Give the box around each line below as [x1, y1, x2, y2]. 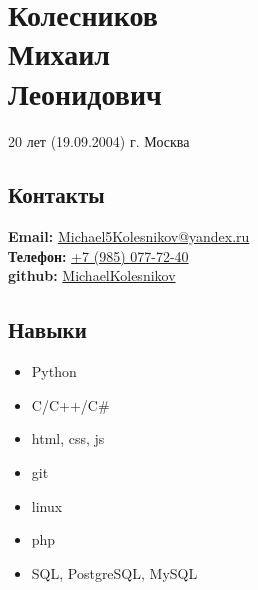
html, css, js [31, 428, 105, 449]
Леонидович [8, 72, 162, 113]
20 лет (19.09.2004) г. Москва [8, 130, 190, 151]
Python [31, 361, 77, 382]
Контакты [8, 179, 105, 210]
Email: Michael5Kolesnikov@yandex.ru [8, 226, 250, 247]
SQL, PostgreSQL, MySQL [31, 562, 198, 583]
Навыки [8, 314, 87, 345]
